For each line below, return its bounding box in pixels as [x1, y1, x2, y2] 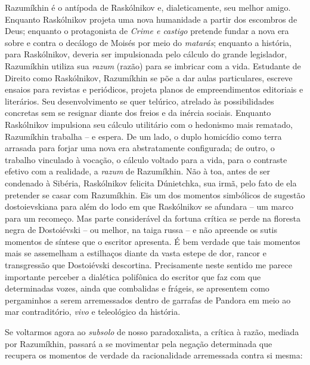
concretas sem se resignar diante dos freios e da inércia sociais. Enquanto [5, 106, 271, 119]
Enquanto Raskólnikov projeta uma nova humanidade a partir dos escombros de [5, 13, 297, 25]
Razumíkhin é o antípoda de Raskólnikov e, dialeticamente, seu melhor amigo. [5, 1, 291, 13]
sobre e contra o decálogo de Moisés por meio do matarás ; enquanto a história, [5, 36, 292, 48]
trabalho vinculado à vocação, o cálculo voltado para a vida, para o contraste [5, 153, 287, 165]
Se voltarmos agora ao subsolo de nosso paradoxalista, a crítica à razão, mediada [5, 326, 299, 338]
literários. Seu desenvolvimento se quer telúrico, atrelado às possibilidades [5, 94, 274, 107]
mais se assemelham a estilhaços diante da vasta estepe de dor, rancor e [5, 247, 266, 259]
